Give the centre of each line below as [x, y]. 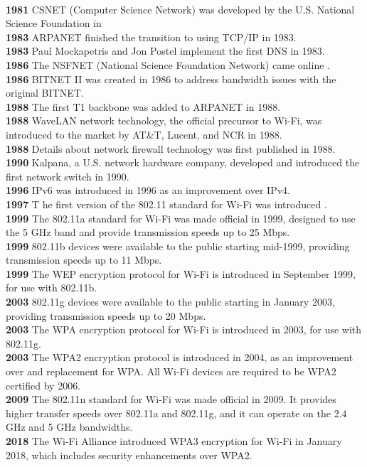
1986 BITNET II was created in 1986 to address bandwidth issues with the [171, 79]
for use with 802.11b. [52, 288]
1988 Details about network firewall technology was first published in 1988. [171, 148]
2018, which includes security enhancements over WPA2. [129, 455]
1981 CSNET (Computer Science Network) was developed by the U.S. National [180, 9]
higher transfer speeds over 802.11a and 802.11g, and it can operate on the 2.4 [176, 413]
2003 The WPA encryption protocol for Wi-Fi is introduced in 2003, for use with [184, 329]
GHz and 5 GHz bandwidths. [69, 427]
